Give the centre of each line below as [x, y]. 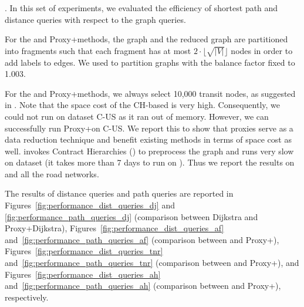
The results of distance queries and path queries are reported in [119, 193]
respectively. [27, 297]
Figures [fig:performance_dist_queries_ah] [83, 274]
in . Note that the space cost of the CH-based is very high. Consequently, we [142, 105]
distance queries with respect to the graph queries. [95, 19]
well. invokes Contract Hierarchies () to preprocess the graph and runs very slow [149, 151]
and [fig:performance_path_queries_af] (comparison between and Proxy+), [142, 239]
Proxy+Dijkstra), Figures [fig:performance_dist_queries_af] [114, 228]
